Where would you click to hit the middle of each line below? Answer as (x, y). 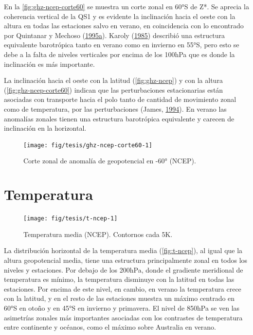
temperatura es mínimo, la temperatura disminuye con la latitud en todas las (119, 279)
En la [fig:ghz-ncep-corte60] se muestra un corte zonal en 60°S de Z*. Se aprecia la (126, 6)
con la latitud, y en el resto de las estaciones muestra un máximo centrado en (119, 298)
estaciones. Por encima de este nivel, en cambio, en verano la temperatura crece (123, 288)
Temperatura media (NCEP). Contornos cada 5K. (98, 234)
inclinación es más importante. (49, 64)
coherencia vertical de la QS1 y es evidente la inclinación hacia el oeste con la (120, 16)
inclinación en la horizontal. (45, 128)
